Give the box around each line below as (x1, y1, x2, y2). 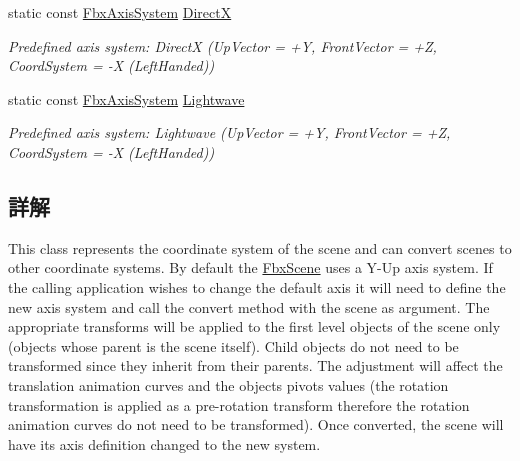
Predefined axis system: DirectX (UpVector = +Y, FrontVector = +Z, (8, 35, 437, 56)
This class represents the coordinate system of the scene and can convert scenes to (8, 237, 512, 258)
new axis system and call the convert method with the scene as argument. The (8, 296, 490, 317)
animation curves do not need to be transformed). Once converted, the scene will (8, 414, 504, 435)
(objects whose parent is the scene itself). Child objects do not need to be (8, 335, 459, 356)
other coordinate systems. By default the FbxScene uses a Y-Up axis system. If (8, 257, 493, 278)
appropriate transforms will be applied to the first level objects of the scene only (8, 316, 501, 337)
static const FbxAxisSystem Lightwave (8, 88, 245, 109)
